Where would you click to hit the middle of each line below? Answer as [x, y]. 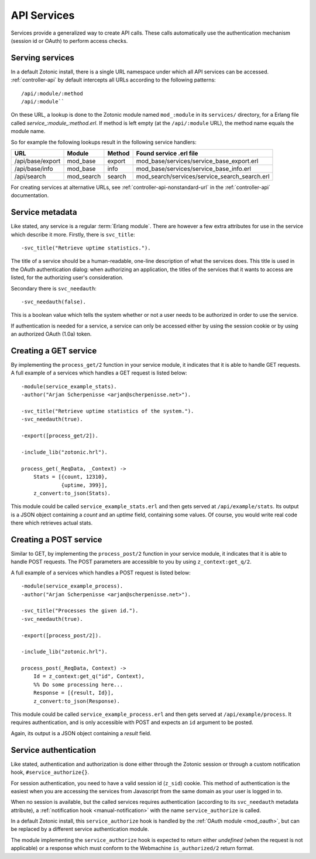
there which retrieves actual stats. [52, 523]
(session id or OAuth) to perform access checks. [69, 40]
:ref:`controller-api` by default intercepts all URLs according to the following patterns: [113, 80]
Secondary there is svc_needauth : [54, 288]
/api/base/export [37, 161]
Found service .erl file [167, 153]
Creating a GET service [54, 351]
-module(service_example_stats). [69, 386]
